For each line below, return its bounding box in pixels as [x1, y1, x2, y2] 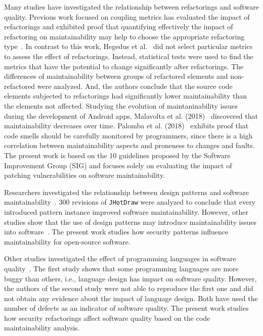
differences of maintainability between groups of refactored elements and [4, 71, 228, 81]
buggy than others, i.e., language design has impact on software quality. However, [4, 273, 257, 283]
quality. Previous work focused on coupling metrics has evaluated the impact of [4, 11, 250, 22]
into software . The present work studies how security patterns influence [4, 226, 229, 237]
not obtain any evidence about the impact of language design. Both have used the [4, 293, 258, 303]
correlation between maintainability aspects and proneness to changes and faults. [4, 140, 255, 151]
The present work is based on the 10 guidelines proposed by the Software [4, 150, 231, 160]
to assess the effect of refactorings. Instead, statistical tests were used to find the [4, 51, 253, 61]
